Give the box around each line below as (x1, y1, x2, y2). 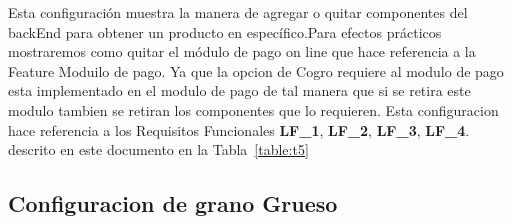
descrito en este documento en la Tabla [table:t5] (8, 139, 309, 160)
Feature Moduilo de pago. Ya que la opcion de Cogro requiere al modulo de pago (8, 60, 504, 81)
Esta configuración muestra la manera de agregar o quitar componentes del (8, 2, 468, 22)
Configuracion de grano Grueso (8, 188, 338, 219)
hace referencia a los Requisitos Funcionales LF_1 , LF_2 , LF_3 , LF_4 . (8, 119, 470, 140)
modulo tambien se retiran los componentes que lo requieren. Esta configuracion (8, 99, 499, 120)
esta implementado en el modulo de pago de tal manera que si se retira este (8, 80, 471, 101)
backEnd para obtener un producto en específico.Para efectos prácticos (8, 21, 442, 42)
